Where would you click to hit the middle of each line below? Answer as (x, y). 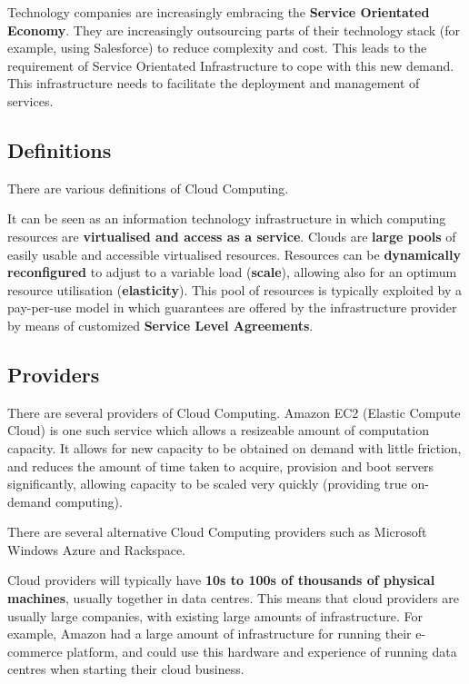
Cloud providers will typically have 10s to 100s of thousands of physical (221, 580)
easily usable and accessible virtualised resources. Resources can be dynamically (234, 254)
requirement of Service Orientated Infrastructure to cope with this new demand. (231, 65)
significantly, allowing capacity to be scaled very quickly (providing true (207, 484)
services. (30, 100)
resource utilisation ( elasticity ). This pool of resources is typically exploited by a (235, 289)
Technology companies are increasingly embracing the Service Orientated (219, 12)
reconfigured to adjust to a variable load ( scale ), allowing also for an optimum (232, 272)
